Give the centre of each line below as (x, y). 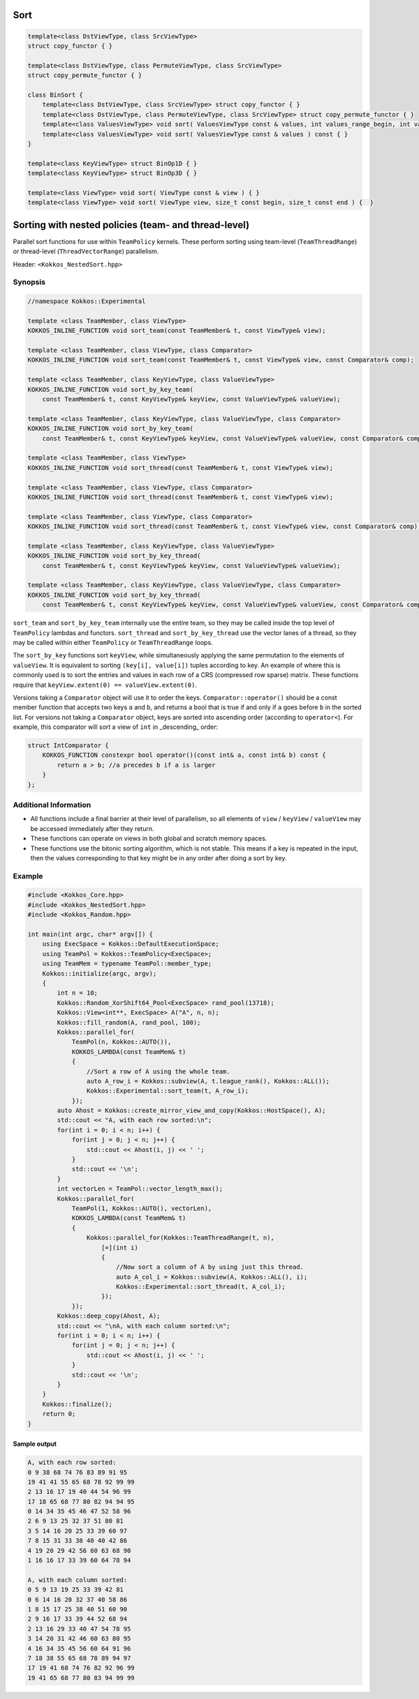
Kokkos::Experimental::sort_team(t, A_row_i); (168, 1091)
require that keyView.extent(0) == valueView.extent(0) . (105, 685)
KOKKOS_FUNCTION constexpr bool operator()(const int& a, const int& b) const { (184, 755)
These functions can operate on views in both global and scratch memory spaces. (149, 839)
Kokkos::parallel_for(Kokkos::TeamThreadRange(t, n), (181, 1238)
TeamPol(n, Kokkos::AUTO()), (122, 1042)
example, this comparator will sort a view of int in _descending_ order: (116, 727)
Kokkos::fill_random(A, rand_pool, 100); (129, 1022)
